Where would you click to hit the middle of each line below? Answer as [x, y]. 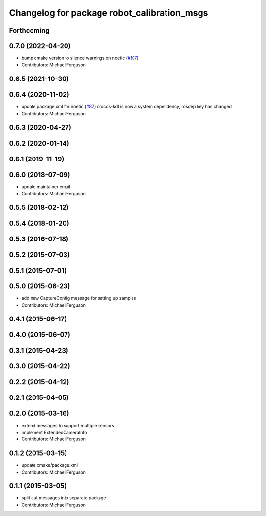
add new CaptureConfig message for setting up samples [79, 298]
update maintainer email [46, 186]
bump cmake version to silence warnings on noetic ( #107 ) [80, 58]
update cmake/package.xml [50, 465]
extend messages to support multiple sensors [68, 425]
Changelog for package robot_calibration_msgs [109, 13]
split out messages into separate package [64, 498]
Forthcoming [29, 30]
